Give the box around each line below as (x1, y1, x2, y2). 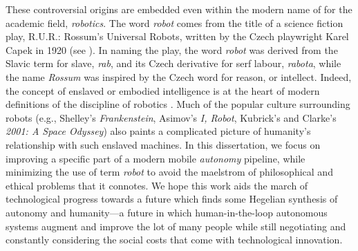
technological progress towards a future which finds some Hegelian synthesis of (6, 192, 338, 206)
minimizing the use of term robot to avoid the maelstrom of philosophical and (6, 165, 333, 179)
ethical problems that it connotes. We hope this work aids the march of (6, 178, 308, 192)
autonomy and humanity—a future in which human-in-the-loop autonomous (6, 205, 328, 219)
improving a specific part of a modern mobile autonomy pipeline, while (6, 151, 305, 165)
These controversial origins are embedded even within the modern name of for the (6, 2, 352, 16)
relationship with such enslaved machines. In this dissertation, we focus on (6, 137, 321, 151)
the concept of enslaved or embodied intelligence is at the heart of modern (6, 83, 320, 97)
